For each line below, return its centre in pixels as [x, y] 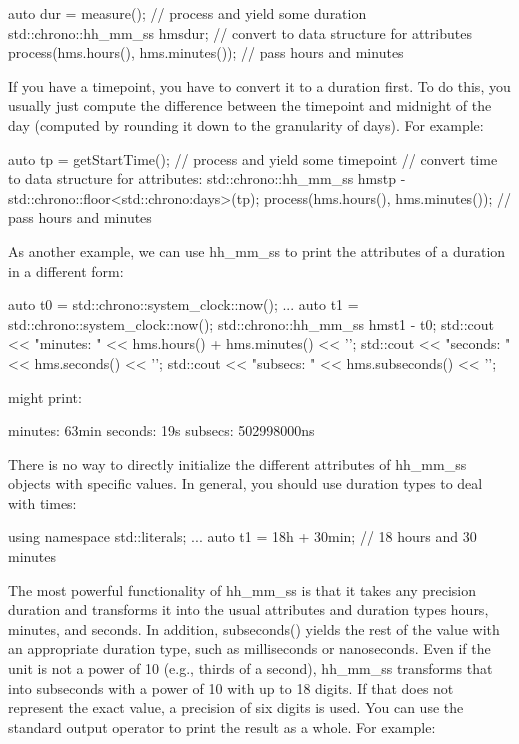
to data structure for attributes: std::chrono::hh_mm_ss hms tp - [207, 178]
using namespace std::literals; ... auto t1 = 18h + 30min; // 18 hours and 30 [242, 536]
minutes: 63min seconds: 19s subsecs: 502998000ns [161, 430]
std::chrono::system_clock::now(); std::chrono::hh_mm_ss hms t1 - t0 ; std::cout [251, 323]
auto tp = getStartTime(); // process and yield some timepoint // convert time [253, 158]
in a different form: [66, 270]
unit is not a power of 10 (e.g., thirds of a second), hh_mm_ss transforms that [250, 668]
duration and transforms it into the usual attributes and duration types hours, [248, 609]
